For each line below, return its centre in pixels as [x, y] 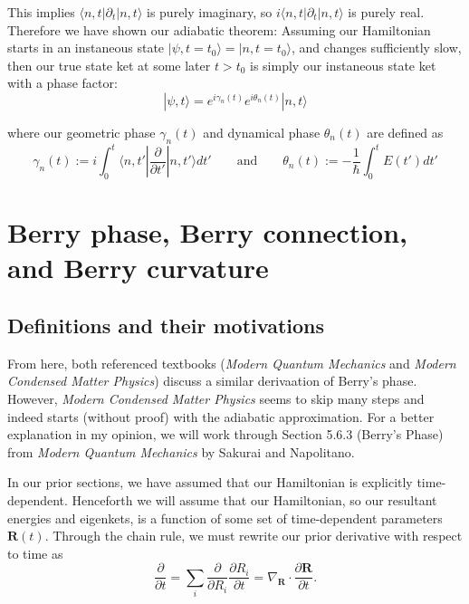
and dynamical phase [262, 132]
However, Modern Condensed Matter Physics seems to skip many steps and [216, 399]
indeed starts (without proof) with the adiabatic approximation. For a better [221, 416]
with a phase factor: [62, 83]
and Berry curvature [138, 268]
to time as [35, 553]
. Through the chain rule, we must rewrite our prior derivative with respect [254, 536]
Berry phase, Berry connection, [208, 232]
